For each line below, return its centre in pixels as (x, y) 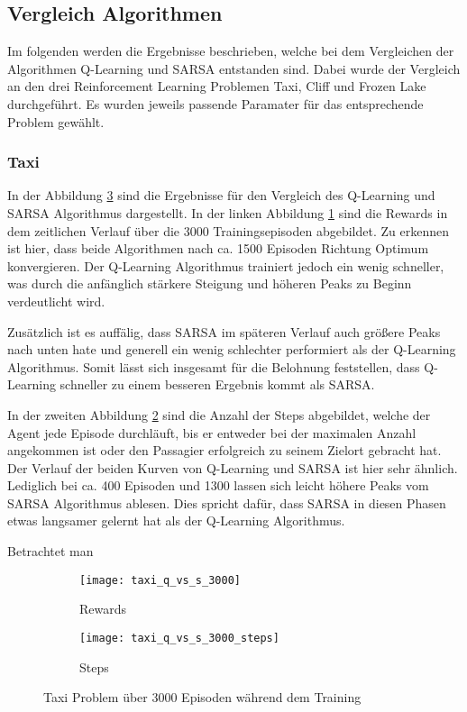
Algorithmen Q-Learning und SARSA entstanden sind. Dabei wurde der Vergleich (234, 68)
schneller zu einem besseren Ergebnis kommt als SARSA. (217, 384)
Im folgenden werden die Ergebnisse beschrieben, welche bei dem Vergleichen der (231, 51)
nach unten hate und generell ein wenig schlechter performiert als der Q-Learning (232, 349)
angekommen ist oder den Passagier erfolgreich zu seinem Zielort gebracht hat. (224, 450)
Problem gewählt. (56, 121)
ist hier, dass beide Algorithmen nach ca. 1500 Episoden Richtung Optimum (218, 248)
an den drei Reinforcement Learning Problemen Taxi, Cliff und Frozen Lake (217, 86)
